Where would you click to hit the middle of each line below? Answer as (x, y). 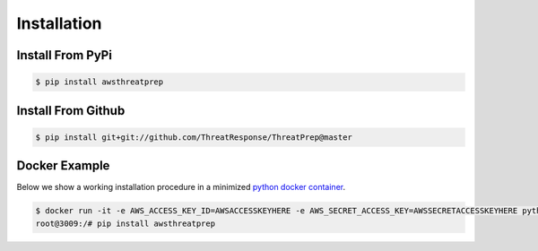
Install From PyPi (64, 55)
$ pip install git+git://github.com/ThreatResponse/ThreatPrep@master (194, 137)
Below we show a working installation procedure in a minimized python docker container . (181, 187)
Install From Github (71, 111)
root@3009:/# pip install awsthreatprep (125, 223)
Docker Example (63, 166)
